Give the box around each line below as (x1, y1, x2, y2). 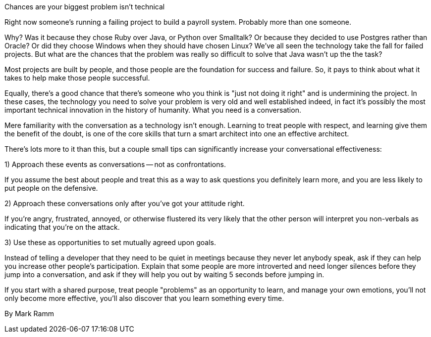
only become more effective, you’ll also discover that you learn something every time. (4, 294, 284, 302)
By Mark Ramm (4, 309, 54, 318)
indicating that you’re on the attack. (4, 223, 120, 231)
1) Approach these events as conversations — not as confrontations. (4, 160, 226, 168)
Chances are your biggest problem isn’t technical (4, 2, 165, 11)
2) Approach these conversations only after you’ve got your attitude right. (4, 199, 245, 208)
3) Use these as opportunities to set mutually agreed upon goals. (4, 238, 216, 247)
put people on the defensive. (4, 184, 98, 192)
